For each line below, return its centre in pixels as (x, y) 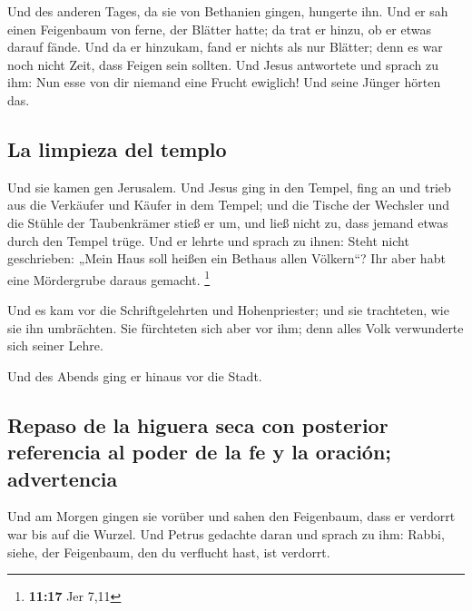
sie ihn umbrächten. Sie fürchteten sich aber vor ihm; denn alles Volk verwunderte (236, 327)
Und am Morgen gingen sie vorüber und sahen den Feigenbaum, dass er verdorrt (231, 516)
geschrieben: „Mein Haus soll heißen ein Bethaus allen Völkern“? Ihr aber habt (226, 258)
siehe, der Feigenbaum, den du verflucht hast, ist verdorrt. (169, 552)
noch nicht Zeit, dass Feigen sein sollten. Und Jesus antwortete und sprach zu (223, 64)
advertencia (63, 478)
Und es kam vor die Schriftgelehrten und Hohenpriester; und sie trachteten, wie (228, 309)
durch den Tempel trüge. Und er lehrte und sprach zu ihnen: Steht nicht (208, 240)
